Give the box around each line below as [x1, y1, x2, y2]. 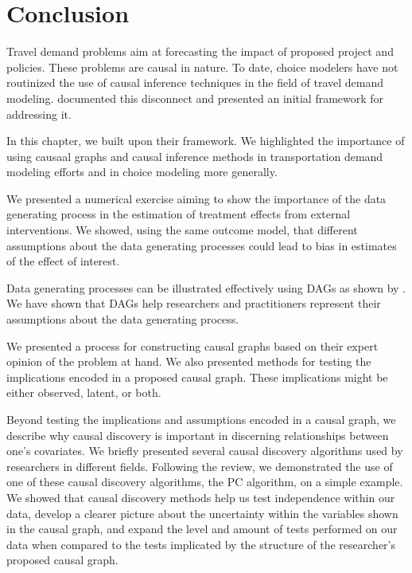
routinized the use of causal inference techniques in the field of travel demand [6, 74, 384, 91]
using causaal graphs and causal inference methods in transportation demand [6, 147, 383, 164]
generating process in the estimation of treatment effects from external [6, 206, 351, 222]
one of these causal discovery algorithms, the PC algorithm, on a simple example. [6, 473, 403, 490]
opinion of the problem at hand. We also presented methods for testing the [6, 353, 371, 370]
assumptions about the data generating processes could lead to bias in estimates [6, 237, 397, 253]
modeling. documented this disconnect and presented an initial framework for [6, 89, 384, 106]
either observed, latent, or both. [6, 384, 161, 401]
